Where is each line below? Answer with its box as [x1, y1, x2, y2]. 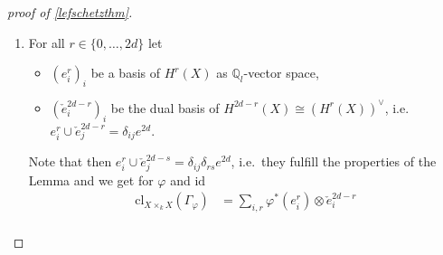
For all [28, 33, 65, 52]
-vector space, [243, 63, 319, 82]
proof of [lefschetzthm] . [7, 3, 133, 21]
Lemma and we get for [28, 170, 154, 189]
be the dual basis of [110, 98, 220, 117]
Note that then [28, 152, 112, 171]
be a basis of [90, 63, 161, 82]
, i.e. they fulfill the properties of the [231, 152, 437, 171]
